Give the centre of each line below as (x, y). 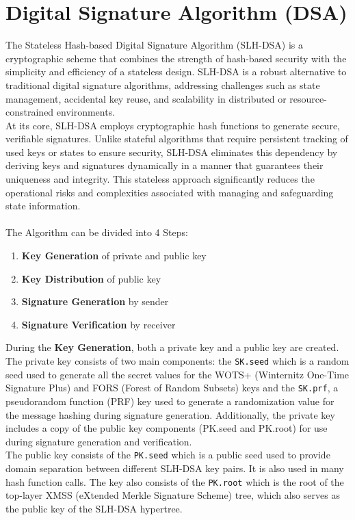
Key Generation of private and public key (114, 256)
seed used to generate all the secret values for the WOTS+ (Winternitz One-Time (177, 374)
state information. (43, 206)
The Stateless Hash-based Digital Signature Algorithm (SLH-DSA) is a (155, 45)
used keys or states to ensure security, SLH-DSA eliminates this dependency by (172, 152)
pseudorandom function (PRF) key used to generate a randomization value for (170, 401)
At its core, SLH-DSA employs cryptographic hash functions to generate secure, (173, 125)
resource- (308, 98)
